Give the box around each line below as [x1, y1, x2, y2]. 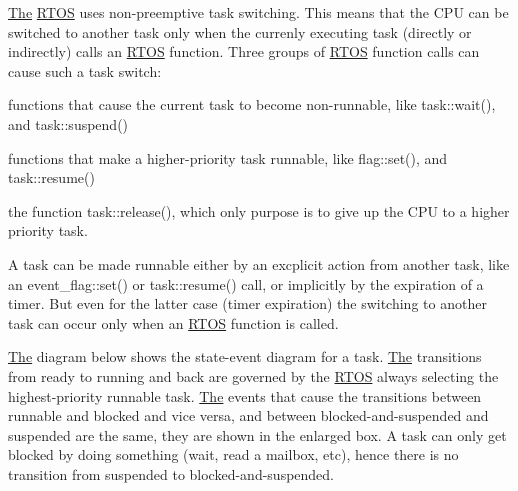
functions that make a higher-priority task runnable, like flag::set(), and [8, 147, 448, 168]
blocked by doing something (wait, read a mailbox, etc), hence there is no [8, 444, 459, 465]
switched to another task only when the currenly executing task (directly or [8, 21, 472, 42]
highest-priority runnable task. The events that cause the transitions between [8, 385, 482, 406]
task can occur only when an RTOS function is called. [8, 312, 339, 333]
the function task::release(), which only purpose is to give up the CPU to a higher [8, 200, 510, 221]
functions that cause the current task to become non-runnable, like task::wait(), [8, 94, 496, 115]
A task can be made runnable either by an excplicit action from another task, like [8, 253, 510, 274]
